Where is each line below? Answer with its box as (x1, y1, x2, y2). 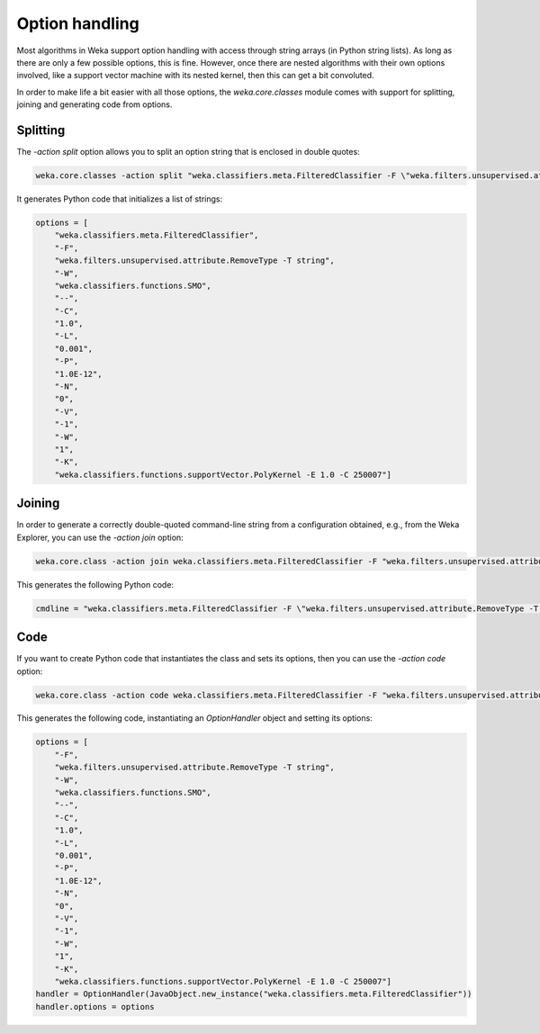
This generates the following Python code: (16, 579, 175, 589)
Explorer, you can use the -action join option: (16, 532, 184, 543)
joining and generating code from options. (16, 99, 173, 110)
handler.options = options (35, 1002, 155, 1012)
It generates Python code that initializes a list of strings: (16, 193, 223, 204)
